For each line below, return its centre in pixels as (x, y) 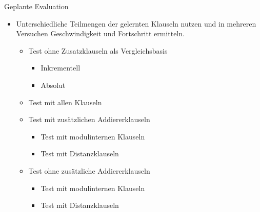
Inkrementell (61, 68)
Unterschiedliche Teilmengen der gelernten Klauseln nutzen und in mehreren (136, 23)
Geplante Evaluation (36, 6)
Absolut (53, 85)
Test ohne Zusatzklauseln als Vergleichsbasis (98, 50)
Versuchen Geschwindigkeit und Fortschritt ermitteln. (100, 33)
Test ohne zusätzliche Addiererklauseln (89, 170)
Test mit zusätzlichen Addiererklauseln (89, 119)
